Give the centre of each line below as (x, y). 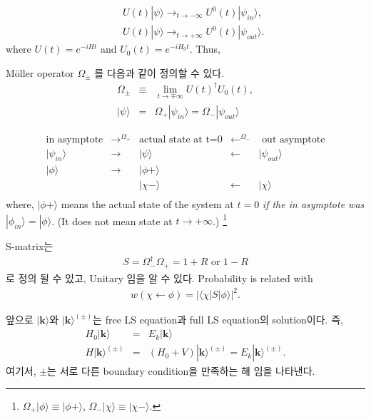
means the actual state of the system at (147, 204)
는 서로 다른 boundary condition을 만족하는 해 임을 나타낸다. (181, 371)
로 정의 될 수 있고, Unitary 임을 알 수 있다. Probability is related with (159, 278)
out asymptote (294, 140)
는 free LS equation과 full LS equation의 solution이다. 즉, (218, 320)
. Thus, (205, 49)
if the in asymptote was (313, 204)
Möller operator (40, 72)
